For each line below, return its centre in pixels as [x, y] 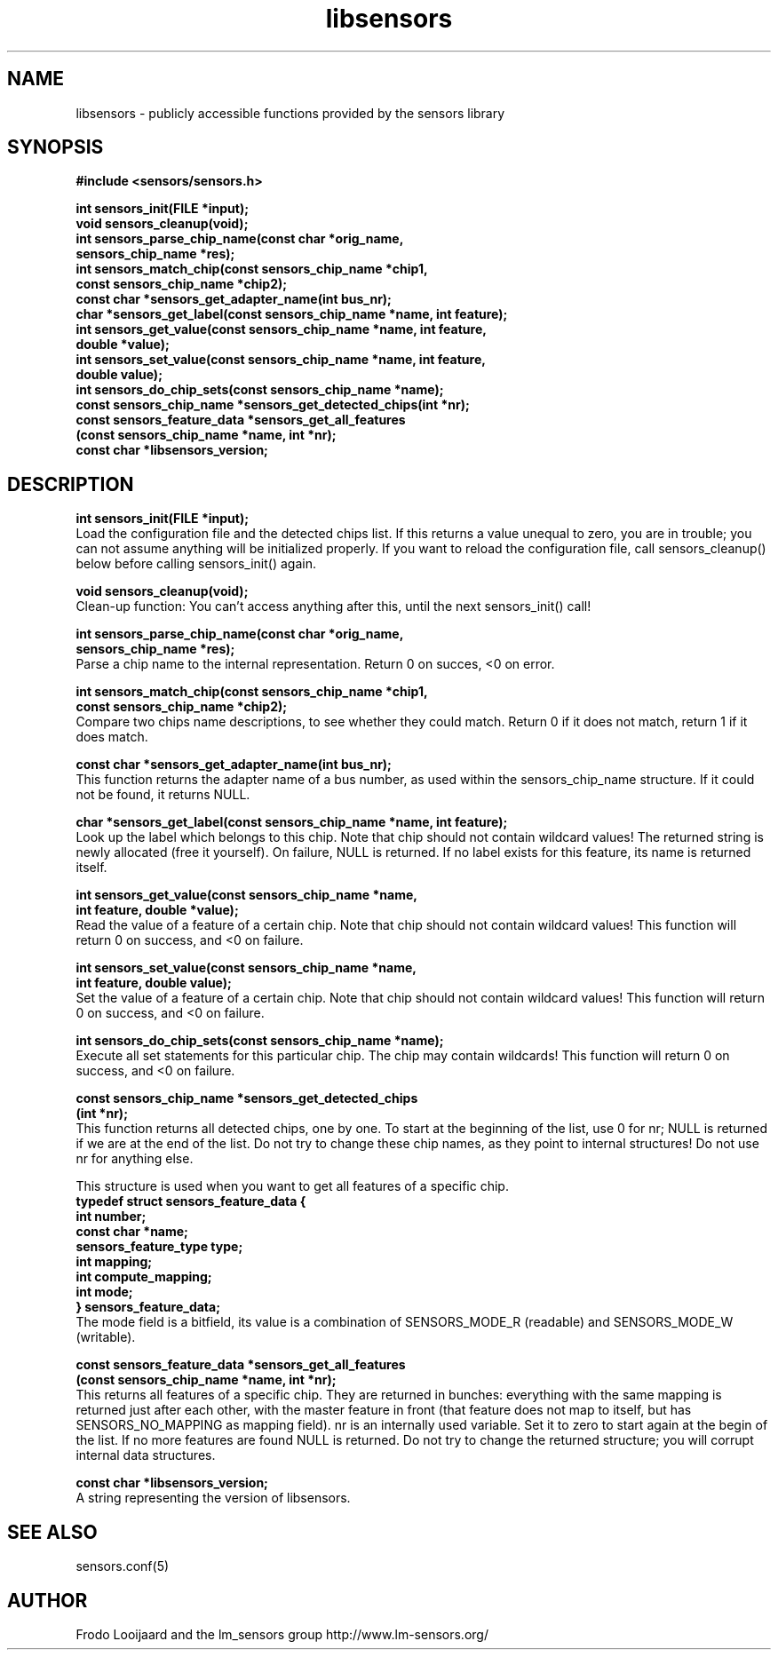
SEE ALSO [52, 1532]
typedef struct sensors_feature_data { [191, 1201]
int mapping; [114, 1262]
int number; [111, 1217]
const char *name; [132, 1232]
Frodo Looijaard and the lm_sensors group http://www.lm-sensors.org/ [282, 1634]
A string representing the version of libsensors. [213, 1498]
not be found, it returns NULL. [163, 795]
